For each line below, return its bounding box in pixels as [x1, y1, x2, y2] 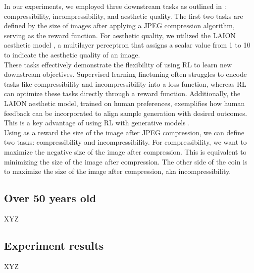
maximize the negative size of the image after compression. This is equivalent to [4, 146, 247, 157]
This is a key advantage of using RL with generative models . [4, 117, 190, 128]
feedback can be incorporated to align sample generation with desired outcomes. [4, 108, 247, 118]
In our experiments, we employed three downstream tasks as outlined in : [4, 1, 226, 11]
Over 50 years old [4, 190, 97, 206]
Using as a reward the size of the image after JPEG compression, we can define [4, 127, 245, 137]
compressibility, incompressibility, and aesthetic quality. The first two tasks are [4, 10, 243, 21]
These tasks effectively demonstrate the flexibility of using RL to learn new [4, 59, 232, 69]
